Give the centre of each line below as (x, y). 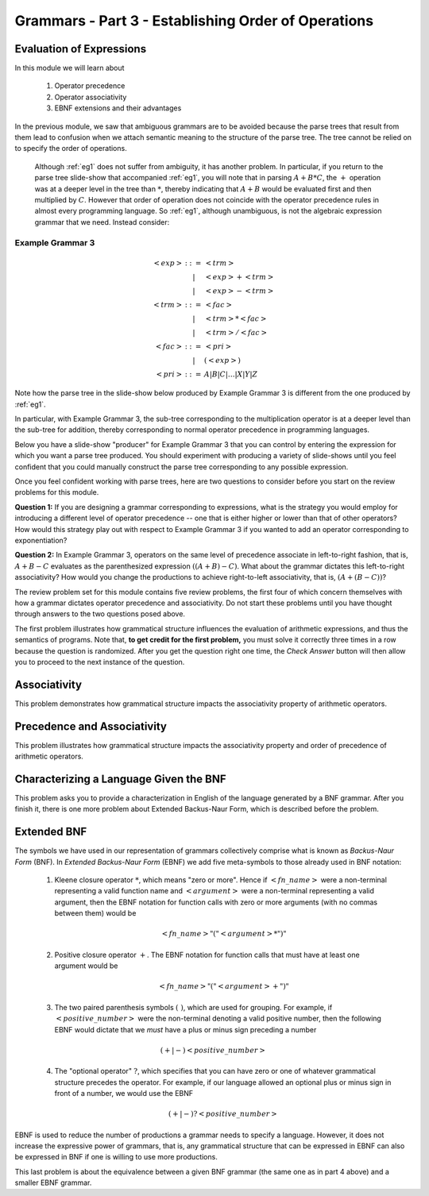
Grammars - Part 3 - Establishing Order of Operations (194, 21)
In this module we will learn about (70, 68)
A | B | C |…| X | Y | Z (231, 374)
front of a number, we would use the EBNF (124, 1093)
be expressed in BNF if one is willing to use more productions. (116, 1157)
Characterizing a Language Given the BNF (120, 779)
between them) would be (95, 913)
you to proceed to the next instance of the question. (100, 662)
